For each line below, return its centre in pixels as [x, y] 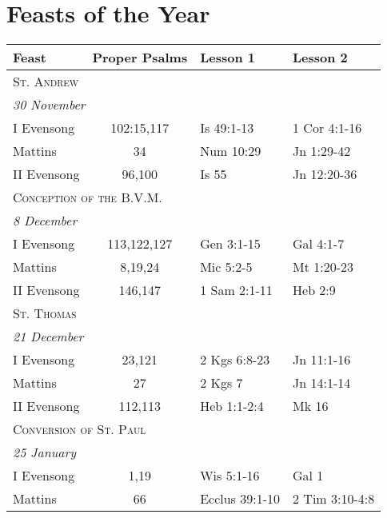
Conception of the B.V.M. [88, 197]
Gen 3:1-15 [230, 244]
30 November [49, 105]
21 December [48, 337]
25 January [44, 452]
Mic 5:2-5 [226, 267]
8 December [45, 221]
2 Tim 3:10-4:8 [334, 499]
